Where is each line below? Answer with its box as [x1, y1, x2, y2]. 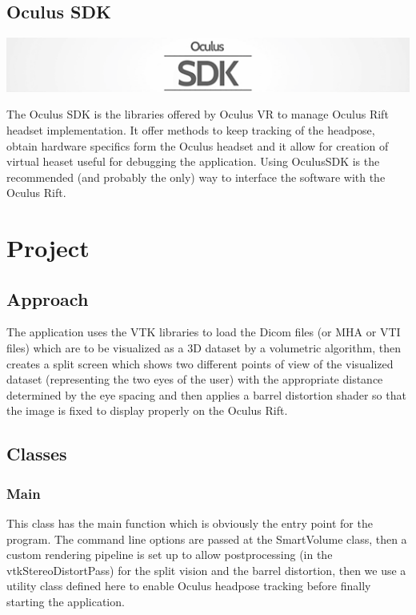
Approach [6, 286, 89, 311]
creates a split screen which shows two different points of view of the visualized [6, 355, 394, 372]
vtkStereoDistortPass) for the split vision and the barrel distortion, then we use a [6, 561, 406, 578]
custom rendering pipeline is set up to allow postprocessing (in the [6, 546, 333, 563]
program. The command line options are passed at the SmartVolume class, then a [6, 530, 407, 547]
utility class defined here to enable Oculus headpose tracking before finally [6, 577, 371, 594]
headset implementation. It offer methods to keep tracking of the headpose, [6, 121, 375, 138]
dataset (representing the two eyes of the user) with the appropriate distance [6, 371, 383, 388]
